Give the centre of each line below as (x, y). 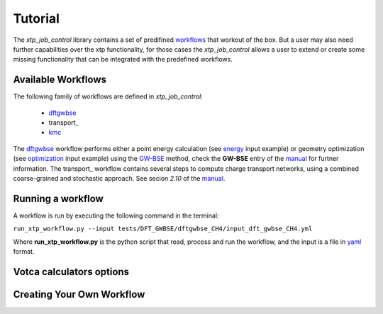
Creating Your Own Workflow (79, 294)
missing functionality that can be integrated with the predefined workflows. (123, 60)
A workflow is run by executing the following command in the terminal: (116, 215)
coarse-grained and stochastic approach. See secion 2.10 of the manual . (119, 178)
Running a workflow (59, 198)
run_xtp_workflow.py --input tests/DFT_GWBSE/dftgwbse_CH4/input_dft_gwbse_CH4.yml (163, 229)
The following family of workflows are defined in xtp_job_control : (108, 96)
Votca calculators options (71, 272)
